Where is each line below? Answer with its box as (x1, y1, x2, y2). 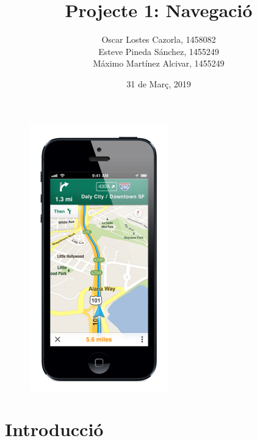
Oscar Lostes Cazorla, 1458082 (101, 33, 216, 46)
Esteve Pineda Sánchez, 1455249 (98, 45, 219, 57)
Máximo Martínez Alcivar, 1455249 (93, 57, 225, 70)
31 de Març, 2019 (126, 77, 191, 90)
